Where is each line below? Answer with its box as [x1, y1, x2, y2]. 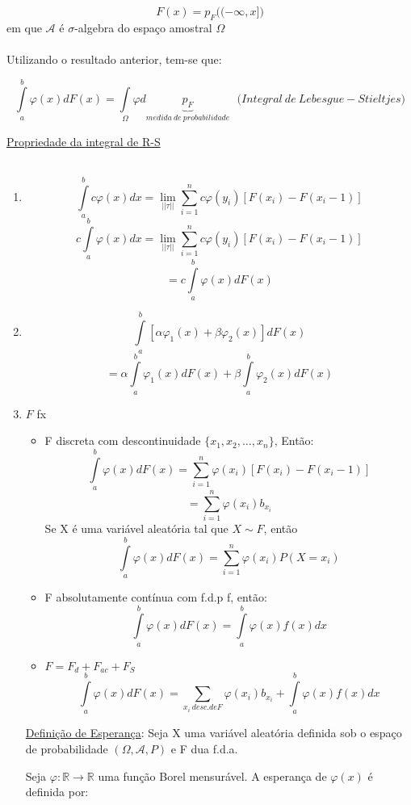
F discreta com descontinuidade [44, 432, 201, 449]
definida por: [25, 783, 89, 800]
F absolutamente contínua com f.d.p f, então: [44, 589, 267, 606]
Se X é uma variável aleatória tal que [44, 520, 229, 537]
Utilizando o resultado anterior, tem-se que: [6, 50, 222, 67]
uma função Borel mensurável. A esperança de [98, 767, 327, 784]
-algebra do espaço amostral [74, 19, 212, 36]
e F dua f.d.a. [170, 740, 238, 757]
